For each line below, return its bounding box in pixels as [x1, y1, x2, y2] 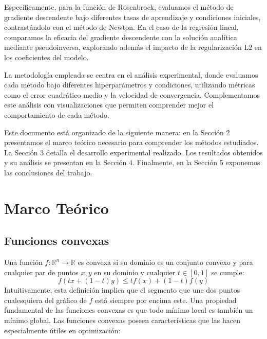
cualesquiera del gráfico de [4, 294, 87, 305]
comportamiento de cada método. [4, 109, 109, 120]
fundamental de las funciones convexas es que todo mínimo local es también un [4, 305, 253, 315]
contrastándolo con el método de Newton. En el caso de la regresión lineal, [4, 22, 239, 32]
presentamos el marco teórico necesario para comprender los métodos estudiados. [4, 137, 259, 148]
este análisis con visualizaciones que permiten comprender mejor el [4, 99, 214, 110]
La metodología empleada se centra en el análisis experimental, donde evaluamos [4, 69, 258, 80]
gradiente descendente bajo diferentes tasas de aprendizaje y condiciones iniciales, [4, 11, 261, 22]
